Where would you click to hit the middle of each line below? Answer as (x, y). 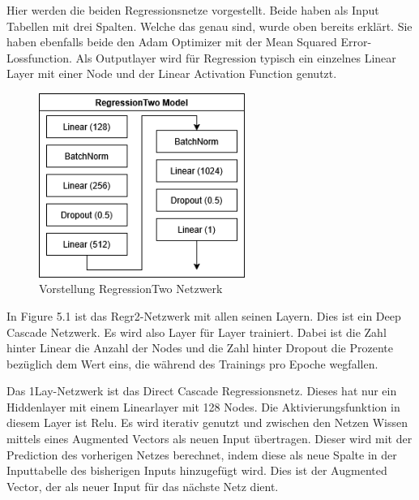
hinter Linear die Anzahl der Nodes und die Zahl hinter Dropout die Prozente (200, 348)
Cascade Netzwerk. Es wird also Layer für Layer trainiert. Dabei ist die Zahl (197, 332)
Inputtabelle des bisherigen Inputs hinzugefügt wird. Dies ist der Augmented (197, 470)
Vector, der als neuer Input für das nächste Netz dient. (143, 486)
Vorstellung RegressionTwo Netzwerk (131, 289)
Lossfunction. (39, 57)
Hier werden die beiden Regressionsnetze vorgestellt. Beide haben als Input (193, 10)
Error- (356, 42)
